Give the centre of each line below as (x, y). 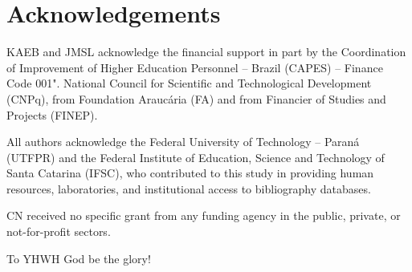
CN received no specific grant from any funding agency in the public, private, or (204, 215)
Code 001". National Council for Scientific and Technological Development (189, 83)
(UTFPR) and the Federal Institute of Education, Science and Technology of (196, 157)
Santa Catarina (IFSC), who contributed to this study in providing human (190, 173)
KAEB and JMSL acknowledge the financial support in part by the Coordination (206, 52)
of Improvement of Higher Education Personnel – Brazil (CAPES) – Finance (195, 67)
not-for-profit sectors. (59, 231)
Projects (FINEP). (52, 114)
